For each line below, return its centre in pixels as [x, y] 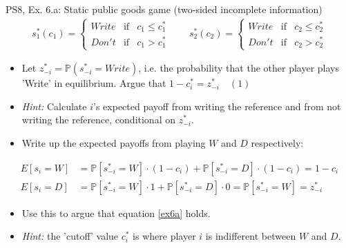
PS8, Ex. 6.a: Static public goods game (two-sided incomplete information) [164, 9]
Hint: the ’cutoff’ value [70, 236]
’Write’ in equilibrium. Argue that [94, 83]
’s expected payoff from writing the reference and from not [217, 106]
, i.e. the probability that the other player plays [239, 68]
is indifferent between [251, 236]
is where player [164, 236]
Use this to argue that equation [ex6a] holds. [116, 213]
